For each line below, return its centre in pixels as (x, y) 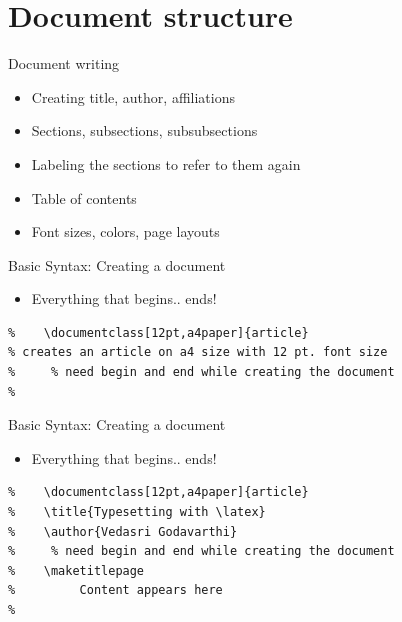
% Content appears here (115, 590)
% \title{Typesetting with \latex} (137, 512)
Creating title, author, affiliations (133, 96)
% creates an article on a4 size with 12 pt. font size (198, 352)
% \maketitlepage (76, 570)
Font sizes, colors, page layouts (125, 231)
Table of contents (84, 197)
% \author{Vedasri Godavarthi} (123, 531)
